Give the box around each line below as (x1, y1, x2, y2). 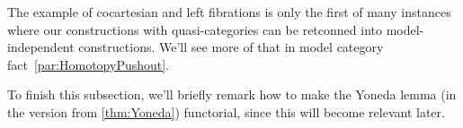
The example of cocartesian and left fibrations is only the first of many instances (7, 3, 451, 21)
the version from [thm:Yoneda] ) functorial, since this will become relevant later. (7, 102, 445, 121)
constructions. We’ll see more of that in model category (78, 38, 384, 56)
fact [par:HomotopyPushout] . (7, 55, 170, 73)
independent (7, 38, 75, 56)
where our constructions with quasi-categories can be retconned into (7, 20, 382, 38)
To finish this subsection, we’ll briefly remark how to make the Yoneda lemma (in (7, 85, 457, 104)
